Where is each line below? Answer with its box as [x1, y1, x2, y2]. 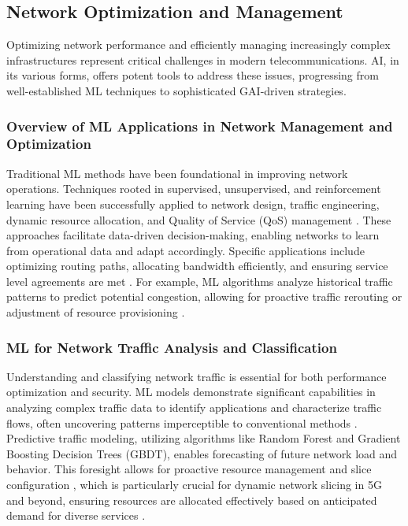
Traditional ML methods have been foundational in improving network [6, 165, 348, 181]
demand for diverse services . [6, 507, 146, 524]
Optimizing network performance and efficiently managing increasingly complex [6, 36, 391, 53]
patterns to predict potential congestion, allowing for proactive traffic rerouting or [6, 288, 402, 305]
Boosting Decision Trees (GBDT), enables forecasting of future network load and [6, 445, 398, 461]
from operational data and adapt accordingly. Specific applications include [6, 242, 365, 258]
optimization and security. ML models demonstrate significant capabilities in [6, 383, 376, 400]
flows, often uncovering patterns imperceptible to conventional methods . [6, 414, 358, 431]
